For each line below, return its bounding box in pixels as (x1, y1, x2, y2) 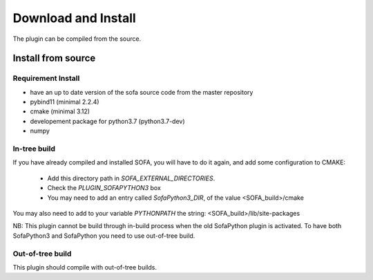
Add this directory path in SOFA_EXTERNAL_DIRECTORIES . (47, 174, 216, 183)
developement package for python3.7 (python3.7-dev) (30, 117, 186, 125)
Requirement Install (12, 73, 80, 83)
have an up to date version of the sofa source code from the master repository (30, 88, 254, 96)
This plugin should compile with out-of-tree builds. (12, 263, 157, 271)
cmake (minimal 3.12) (30, 107, 90, 115)
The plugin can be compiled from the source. (12, 35, 142, 43)
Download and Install (12, 10, 136, 26)
